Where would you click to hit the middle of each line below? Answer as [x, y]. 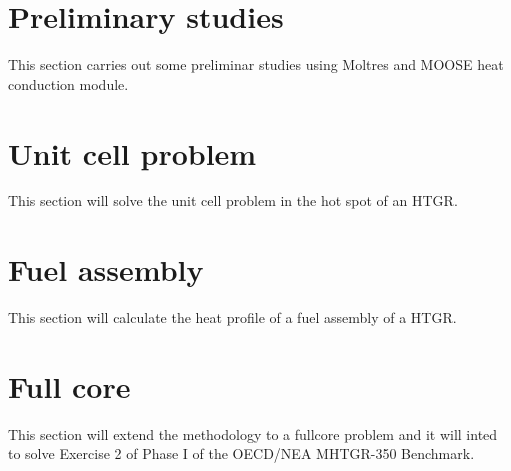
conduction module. [68, 83]
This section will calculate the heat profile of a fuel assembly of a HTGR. [232, 317]
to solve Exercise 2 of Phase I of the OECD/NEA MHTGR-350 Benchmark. [241, 453]
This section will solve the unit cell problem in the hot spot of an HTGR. [233, 200]
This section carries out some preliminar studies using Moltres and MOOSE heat [256, 64]
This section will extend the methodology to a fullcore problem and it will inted [253, 433]
